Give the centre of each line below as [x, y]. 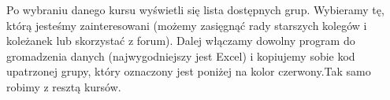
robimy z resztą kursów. [64, 86]
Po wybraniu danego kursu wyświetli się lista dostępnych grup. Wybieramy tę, [195, 9]
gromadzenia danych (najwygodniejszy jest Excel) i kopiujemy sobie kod [181, 56]
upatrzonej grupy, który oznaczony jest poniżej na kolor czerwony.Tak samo [189, 71]
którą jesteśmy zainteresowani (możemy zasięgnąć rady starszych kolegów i [187, 25]
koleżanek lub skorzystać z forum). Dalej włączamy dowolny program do [181, 41]
